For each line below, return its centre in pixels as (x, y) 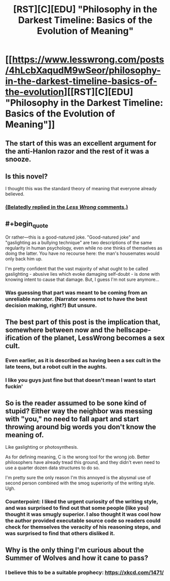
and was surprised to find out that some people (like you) (77, 508)
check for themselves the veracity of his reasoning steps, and (83, 527)
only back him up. (24, 259)
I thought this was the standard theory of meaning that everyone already (81, 189)
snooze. (18, 159)
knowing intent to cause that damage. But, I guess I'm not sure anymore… (82, 280)
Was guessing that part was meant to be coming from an (76, 293)
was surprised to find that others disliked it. (60, 534)
